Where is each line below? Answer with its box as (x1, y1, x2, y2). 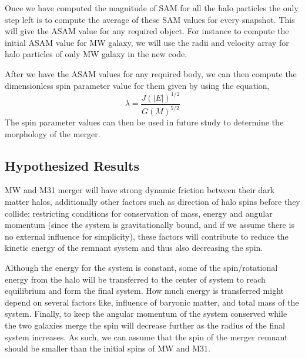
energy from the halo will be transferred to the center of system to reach (5, 273, 266, 285)
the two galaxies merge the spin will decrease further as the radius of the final (5, 319, 285, 331)
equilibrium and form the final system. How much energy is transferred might (5, 284, 284, 297)
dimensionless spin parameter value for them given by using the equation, (5, 79, 270, 91)
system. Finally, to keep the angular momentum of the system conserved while (5, 307, 287, 320)
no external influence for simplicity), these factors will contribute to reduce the (5, 230, 289, 242)
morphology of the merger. (5, 127, 100, 140)
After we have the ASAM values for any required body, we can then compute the (5, 67, 297, 79)
